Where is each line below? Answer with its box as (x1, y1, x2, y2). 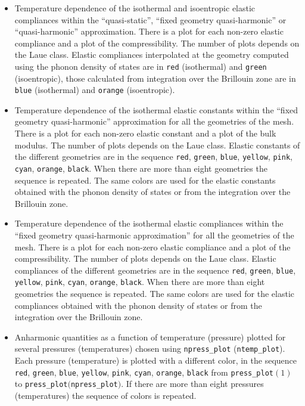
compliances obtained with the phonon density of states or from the (14, 299, 262, 311)
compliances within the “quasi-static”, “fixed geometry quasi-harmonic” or (14, 13, 287, 26)
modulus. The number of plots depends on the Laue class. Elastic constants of (14, 138, 300, 151)
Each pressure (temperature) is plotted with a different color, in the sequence (14, 354, 297, 367)
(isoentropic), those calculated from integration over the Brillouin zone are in (14, 72, 296, 84)
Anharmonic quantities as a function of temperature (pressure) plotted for (14, 330, 286, 343)
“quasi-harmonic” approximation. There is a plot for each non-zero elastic (14, 25, 284, 38)
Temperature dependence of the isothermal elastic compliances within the (14, 217, 284, 230)
